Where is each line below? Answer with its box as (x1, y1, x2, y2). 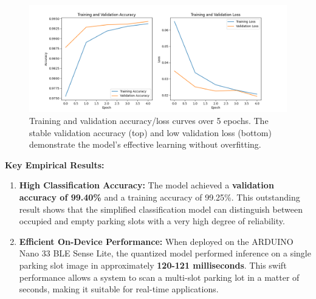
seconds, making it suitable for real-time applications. (19, 283, 219, 295)
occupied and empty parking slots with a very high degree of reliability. (19, 215, 285, 227)
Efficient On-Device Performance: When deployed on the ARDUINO (19, 235, 294, 247)
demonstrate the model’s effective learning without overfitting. (29, 138, 261, 151)
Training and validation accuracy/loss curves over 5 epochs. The (29, 114, 269, 126)
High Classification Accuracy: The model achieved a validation (19, 179, 274, 191)
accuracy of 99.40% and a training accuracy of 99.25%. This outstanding (19, 190, 300, 203)
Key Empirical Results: (5, 158, 105, 171)
